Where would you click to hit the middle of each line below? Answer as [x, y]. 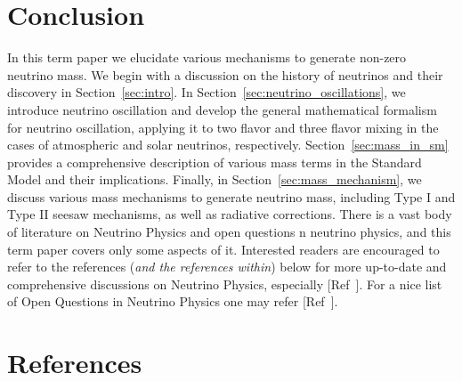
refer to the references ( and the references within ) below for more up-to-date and [227, 267]
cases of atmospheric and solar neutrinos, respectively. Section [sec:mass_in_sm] [228, 145]
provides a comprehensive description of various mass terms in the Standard [215, 162]
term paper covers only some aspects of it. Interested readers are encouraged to [223, 249]
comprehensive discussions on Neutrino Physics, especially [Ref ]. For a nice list [225, 284]
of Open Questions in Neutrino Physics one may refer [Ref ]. [173, 301]
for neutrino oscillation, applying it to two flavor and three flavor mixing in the [223, 127]
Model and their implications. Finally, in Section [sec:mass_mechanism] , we [215, 179]
